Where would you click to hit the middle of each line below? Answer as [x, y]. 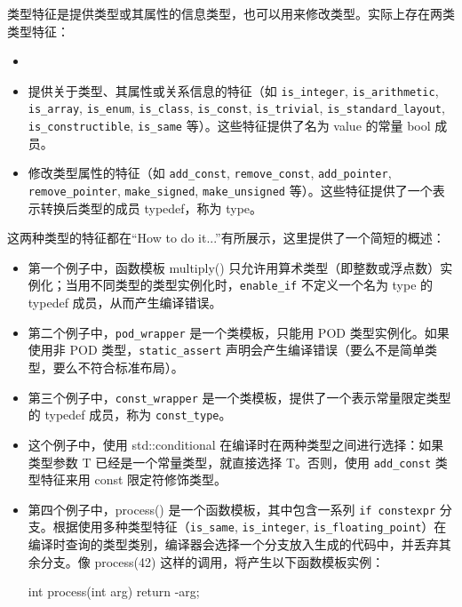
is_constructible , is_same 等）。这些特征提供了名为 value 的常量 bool [229, 126]
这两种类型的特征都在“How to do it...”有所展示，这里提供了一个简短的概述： [226, 238]
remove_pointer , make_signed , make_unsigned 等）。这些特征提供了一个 [230, 190]
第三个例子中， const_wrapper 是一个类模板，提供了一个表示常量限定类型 [239, 397]
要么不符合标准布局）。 [118, 367]
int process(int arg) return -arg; [114, 591]
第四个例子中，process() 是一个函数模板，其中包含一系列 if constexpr [232, 509]
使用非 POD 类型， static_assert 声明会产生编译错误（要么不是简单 [226, 350]
